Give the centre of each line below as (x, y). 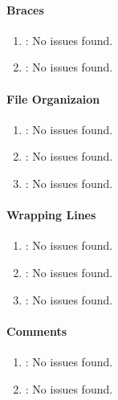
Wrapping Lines (51, 215)
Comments (37, 331)
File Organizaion (53, 98)
